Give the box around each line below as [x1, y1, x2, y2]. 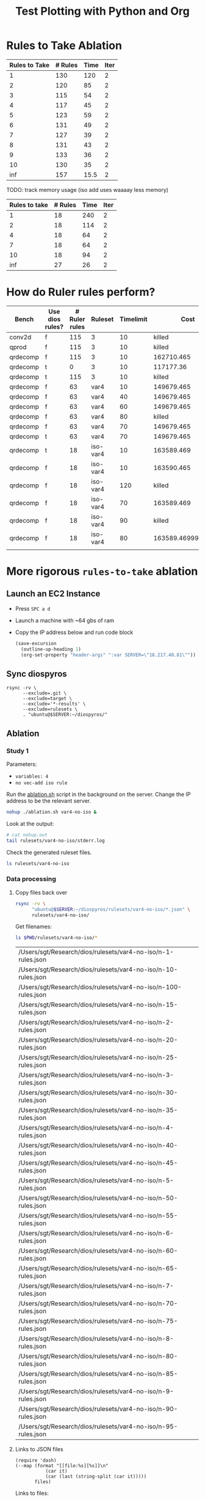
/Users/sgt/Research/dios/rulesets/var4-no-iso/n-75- [18, 1317, 178, 1325]
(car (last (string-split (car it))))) [45, 1473, 147, 1480]
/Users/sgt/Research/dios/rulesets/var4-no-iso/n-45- [18, 1158, 178, 1167]
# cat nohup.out [6, 831, 48, 838]
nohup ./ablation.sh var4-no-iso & [6, 809, 97, 815]
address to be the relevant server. [6, 797, 92, 805]
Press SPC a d [15, 605, 51, 612]
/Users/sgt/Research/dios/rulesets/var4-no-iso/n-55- [18, 1212, 178, 1220]
